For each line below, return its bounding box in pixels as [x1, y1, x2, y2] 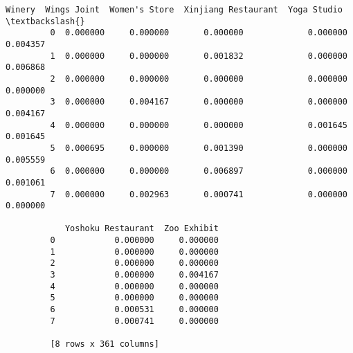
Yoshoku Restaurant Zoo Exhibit [64, 224, 219, 234]
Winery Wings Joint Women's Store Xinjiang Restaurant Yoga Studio [6, 5, 343, 15]
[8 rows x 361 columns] [50, 339, 159, 350]
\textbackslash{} [6, 16, 85, 26]
